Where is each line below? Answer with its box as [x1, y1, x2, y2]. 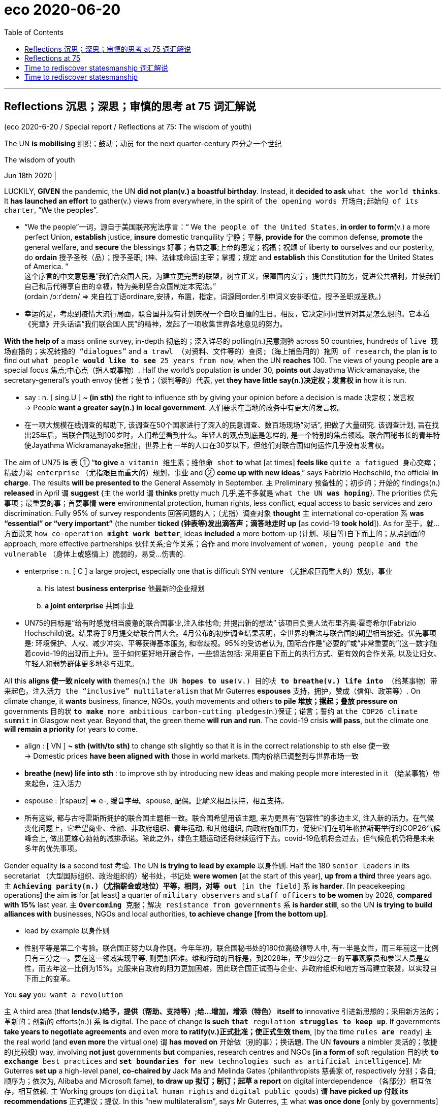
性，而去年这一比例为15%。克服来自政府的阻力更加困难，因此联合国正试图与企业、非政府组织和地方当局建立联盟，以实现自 [24, 963, 437, 972]
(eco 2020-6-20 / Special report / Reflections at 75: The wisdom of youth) [4, 122, 252, 131]
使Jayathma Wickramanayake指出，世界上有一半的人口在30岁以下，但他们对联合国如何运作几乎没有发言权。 [24, 440, 389, 449]
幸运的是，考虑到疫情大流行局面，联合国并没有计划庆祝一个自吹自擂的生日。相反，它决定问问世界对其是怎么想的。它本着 [24, 309, 430, 318]
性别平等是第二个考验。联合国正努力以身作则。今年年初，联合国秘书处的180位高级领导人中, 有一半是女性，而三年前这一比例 [24, 943, 439, 952]
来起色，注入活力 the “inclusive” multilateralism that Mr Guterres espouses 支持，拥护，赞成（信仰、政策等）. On [4, 686, 421, 695]
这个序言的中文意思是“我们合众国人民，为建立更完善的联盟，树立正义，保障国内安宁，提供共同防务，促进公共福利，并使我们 [24, 271, 440, 280]
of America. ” [24, 262, 69, 271]
